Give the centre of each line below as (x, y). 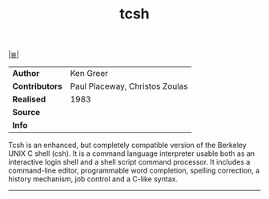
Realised (29, 99)
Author (26, 74)
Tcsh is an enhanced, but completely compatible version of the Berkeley (127, 145)
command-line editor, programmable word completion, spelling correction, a (134, 171)
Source (26, 113)
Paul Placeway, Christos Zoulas (129, 86)
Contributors (37, 86)
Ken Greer (89, 74)
